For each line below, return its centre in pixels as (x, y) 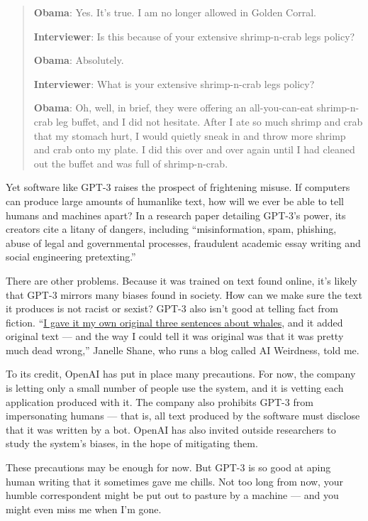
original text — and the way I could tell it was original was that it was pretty (175, 336)
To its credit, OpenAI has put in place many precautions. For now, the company (181, 374)
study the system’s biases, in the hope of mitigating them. (132, 443)
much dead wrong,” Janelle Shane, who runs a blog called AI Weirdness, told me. (183, 350)
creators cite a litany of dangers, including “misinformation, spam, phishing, (171, 229)
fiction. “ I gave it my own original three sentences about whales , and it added (174, 322)
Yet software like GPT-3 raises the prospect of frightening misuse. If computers (178, 187)
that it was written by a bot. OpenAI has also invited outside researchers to (171, 429)
